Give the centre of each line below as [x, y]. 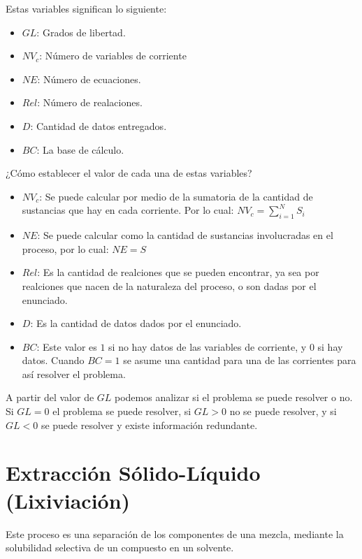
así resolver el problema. [74, 373]
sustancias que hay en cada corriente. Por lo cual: [128, 210]
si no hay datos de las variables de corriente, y [208, 346]
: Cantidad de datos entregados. [99, 125]
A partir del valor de [50, 397]
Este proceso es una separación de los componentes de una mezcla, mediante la [175, 533]
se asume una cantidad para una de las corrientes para [240, 360]
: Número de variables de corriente [113, 56]
